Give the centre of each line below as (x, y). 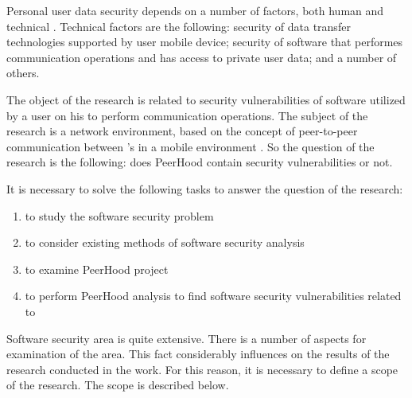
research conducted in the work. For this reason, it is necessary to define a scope (202, 369)
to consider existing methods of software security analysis (165, 242)
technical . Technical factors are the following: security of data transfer (179, 26)
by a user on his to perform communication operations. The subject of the (187, 115)
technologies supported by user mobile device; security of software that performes (205, 42)
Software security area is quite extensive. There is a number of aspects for (187, 338)
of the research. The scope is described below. (118, 385)
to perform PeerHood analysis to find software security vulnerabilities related (213, 296)
